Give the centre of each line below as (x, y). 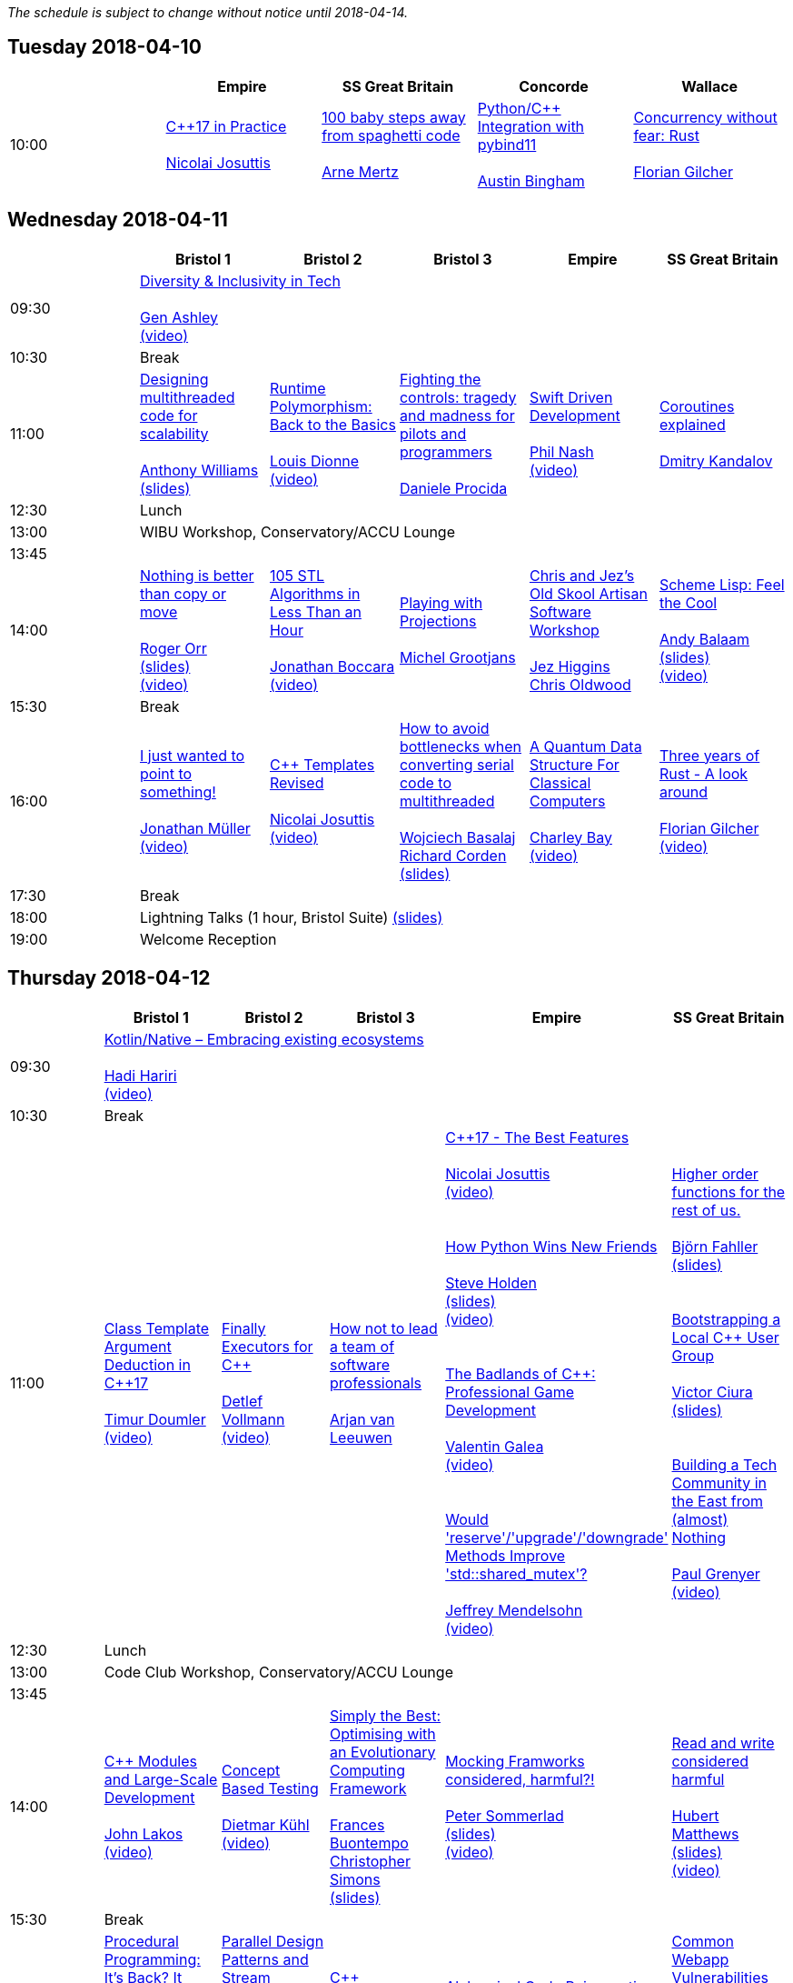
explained (692, 424)
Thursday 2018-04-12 (109, 978)
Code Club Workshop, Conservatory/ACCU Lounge (278, 1672)
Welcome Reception (208, 939)
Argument (138, 1346)
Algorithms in (315, 593)
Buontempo (369, 1843)
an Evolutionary (383, 1752)
